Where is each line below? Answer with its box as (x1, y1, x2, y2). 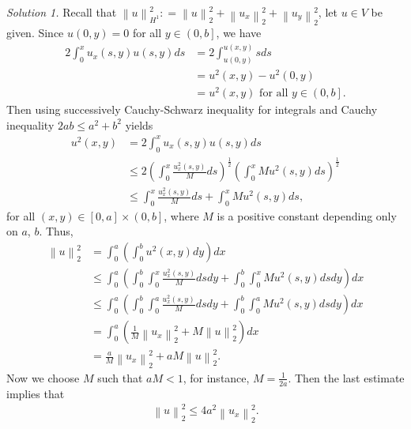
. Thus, (39, 223, 74, 239)
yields (125, 116, 153, 133)
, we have (216, 24, 262, 41)
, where (164, 207, 199, 224)
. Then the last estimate (288, 369, 405, 386)
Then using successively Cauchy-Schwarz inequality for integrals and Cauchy (6, 101, 378, 118)
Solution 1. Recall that (6, 4, 117, 20)
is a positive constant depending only (217, 207, 397, 224)
